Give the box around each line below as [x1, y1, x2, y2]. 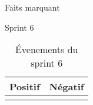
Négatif [49, 80, 84, 94]
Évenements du [15, 42, 78, 57]
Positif [9, 80, 40, 94]
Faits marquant [5, 1, 60, 13]
